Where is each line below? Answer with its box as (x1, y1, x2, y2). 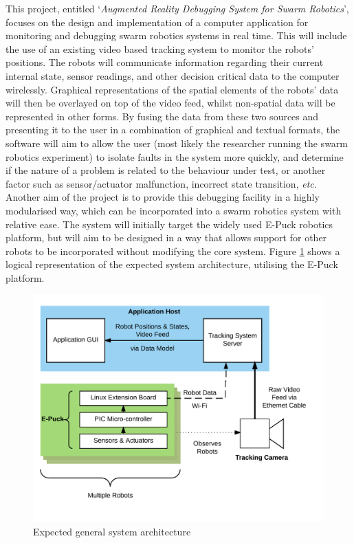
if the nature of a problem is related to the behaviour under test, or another (5, 163, 326, 177)
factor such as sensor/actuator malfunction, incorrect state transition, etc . (5, 176, 317, 190)
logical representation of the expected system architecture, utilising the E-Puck (5, 257, 338, 271)
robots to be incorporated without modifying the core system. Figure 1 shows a (5, 243, 340, 258)
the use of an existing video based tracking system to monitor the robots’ (5, 41, 314, 56)
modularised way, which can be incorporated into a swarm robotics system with (5, 203, 342, 217)
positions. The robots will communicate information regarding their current (5, 55, 324, 69)
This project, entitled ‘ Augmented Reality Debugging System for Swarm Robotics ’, (5, 1, 349, 15)
